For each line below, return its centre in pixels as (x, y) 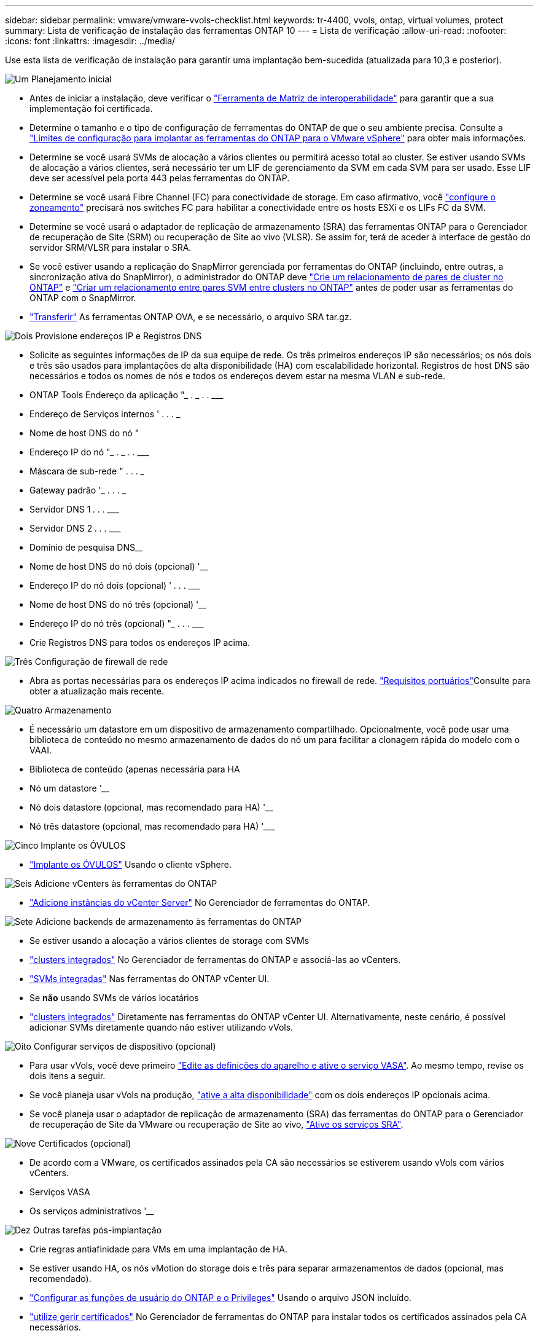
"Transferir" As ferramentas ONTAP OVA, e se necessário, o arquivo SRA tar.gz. (191, 317)
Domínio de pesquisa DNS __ (86, 547)
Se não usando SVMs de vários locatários (114, 998)
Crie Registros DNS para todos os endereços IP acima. (140, 642)
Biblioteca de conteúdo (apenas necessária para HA (135, 769)
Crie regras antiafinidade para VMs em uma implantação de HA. (159, 1249)
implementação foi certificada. (91, 108)
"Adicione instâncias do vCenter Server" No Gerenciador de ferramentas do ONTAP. (200, 902)
